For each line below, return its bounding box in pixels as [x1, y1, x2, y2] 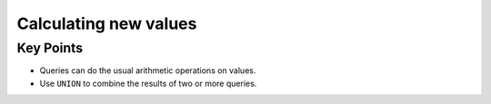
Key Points [16, 40, 84, 56]
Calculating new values [16, 14, 197, 33]
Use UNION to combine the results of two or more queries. [39, 78, 257, 89]
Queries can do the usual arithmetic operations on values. [39, 65, 256, 76]
